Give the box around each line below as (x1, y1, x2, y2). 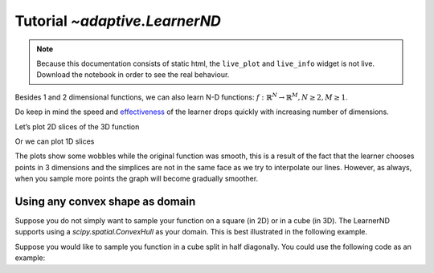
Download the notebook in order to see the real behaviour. (36, 70, 230, 79)
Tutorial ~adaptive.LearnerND (14, 12, 221, 30)
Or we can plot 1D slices (14, 136, 95, 146)
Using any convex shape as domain (14, 194, 196, 208)
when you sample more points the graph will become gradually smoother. (14, 173, 259, 184)
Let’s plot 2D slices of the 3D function (14, 121, 140, 132)
